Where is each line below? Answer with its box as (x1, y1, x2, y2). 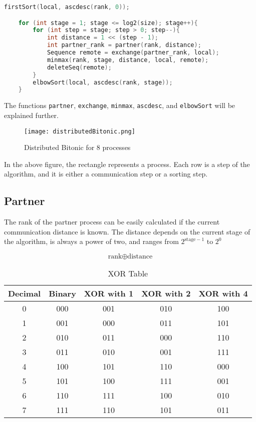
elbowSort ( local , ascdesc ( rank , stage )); (33, 78, 173, 86)
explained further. (4, 109, 59, 120)
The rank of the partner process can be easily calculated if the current (4, 216, 220, 227)
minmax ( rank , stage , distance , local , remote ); (47, 56, 209, 63)
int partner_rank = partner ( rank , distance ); (47, 41, 201, 49)
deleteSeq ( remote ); (47, 63, 112, 71)
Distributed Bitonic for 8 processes (24, 142, 131, 152)
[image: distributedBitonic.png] (24, 127, 135, 135)
